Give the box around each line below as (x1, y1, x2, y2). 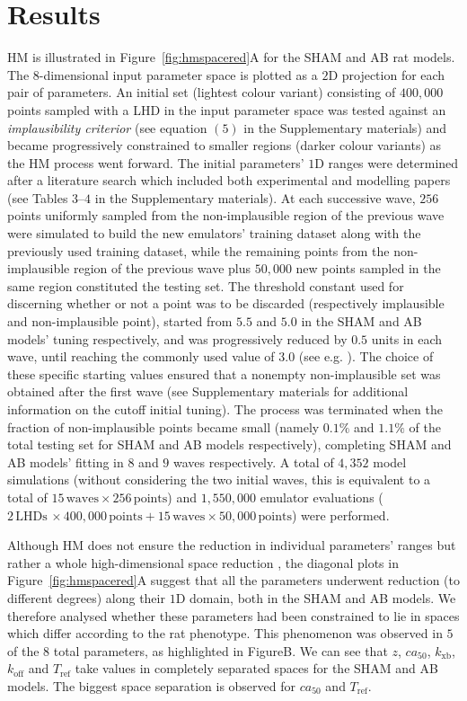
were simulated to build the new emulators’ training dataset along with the (7, 224, 421, 243)
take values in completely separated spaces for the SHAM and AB (75, 659, 438, 678)
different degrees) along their (7, 588, 165, 607)
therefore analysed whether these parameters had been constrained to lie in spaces (7, 606, 460, 625)
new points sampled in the (295, 259, 441, 278)
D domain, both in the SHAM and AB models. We (175, 588, 456, 607)
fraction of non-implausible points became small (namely (7, 417, 320, 436)
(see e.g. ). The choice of (298, 347, 434, 366)
